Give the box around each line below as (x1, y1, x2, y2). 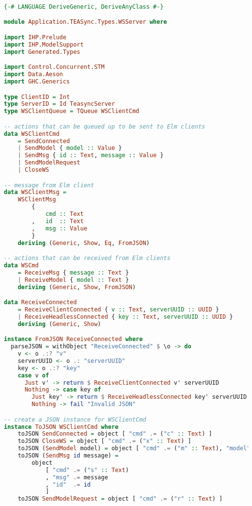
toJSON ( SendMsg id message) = (17, 452, 119, 459)
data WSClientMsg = (4, 189, 66, 196)
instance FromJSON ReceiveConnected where (4, 336, 143, 343)
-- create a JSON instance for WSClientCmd (4, 416, 146, 423)
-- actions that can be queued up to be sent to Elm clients (4, 123, 205, 130)
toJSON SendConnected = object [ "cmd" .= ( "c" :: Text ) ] (17, 430, 212, 438)
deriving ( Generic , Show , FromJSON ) (17, 283, 136, 291)
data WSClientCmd (4, 130, 60, 137)
